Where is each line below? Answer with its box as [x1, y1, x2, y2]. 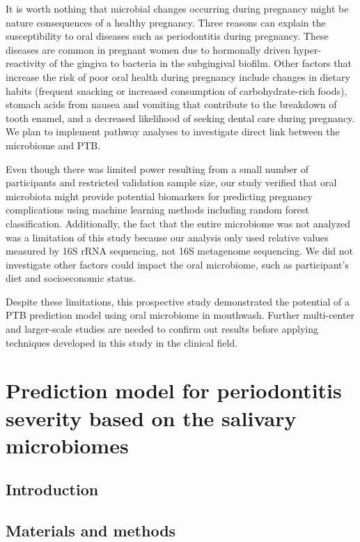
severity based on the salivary [6, 403, 297, 432]
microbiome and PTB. [6, 137, 101, 152]
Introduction [6, 479, 99, 500]
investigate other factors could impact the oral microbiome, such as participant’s [6, 257, 349, 271]
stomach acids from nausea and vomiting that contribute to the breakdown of [6, 97, 337, 112]
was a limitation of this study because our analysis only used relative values [6, 229, 329, 244]
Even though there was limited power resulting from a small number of [6, 161, 309, 176]
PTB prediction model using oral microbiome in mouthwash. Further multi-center [6, 308, 355, 322]
